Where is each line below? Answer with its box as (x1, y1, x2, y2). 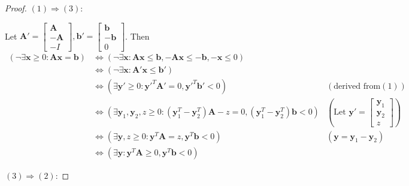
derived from (334, 82, 381, 91)
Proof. (5, 2, 27, 14)
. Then (125, 29, 150, 42)
